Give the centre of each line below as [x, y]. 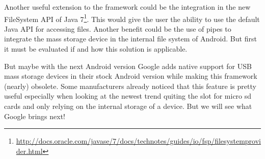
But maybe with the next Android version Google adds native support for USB [128, 66]
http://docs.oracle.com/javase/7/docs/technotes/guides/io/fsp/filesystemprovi [138, 141]
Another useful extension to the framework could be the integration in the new [127, 7]
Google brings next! [35, 116]
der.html [29, 151]
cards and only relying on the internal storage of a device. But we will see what [128, 106]
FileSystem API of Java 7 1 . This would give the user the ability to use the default [132, 18]
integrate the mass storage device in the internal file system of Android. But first [130, 39]
